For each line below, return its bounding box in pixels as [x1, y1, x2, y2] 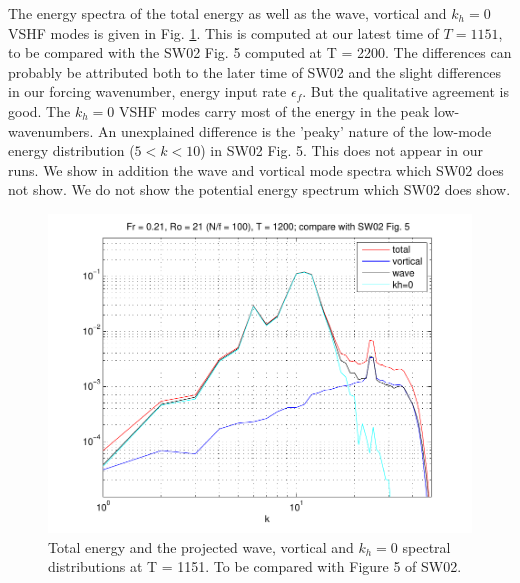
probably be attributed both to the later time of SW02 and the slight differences [8, 61, 502, 82]
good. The [8, 100, 71, 121]
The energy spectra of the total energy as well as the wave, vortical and [8, 3, 447, 23]
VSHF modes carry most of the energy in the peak [118, 100, 430, 121]
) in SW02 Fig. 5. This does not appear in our [200, 140, 483, 161]
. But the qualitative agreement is [302, 81, 510, 102]
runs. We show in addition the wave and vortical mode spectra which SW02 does [8, 159, 504, 180]
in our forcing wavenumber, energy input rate [8, 81, 287, 102]
